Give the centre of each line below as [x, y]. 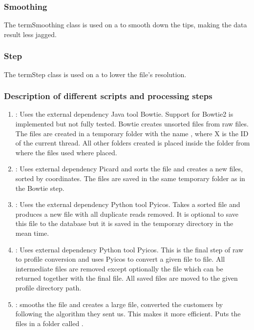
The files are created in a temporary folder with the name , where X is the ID [132, 133]
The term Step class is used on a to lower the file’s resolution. [95, 74]
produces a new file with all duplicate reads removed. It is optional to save [127, 214]
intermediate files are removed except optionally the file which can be [119, 268]
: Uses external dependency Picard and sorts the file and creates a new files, [129, 169]
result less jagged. [30, 34]
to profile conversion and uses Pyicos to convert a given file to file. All [120, 259]
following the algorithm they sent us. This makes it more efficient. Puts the [128, 314]
